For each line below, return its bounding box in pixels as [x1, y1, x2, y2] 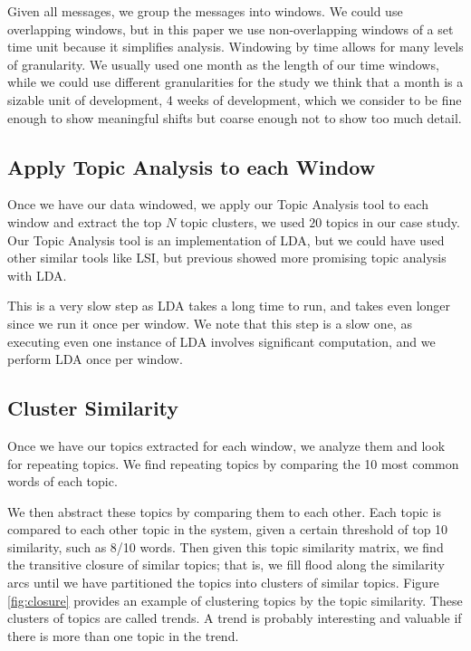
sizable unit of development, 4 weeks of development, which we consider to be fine [7, 90, 462, 109]
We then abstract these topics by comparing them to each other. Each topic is [7, 502, 441, 521]
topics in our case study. [325, 212, 460, 231]
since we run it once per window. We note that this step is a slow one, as [7, 313, 412, 332]
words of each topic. [7, 472, 118, 491]
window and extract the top [7, 212, 162, 231]
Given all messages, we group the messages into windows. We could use [7, 2, 403, 20]
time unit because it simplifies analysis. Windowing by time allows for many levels [7, 37, 464, 56]
